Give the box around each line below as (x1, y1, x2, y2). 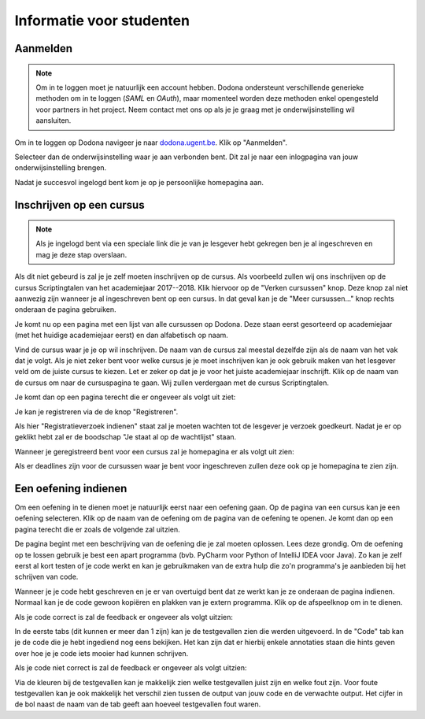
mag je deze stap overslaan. (35, 250, 128, 259)
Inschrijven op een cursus (14, 198, 145, 212)
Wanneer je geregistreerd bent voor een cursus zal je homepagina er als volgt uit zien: (14, 447, 294, 456)
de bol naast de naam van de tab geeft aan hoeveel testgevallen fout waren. (14, 699, 261, 709)
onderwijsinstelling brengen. (14, 163, 107, 172)
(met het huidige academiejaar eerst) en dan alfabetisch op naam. (14, 331, 228, 340)
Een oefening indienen (14, 481, 128, 495)
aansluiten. (35, 116, 72, 125)
